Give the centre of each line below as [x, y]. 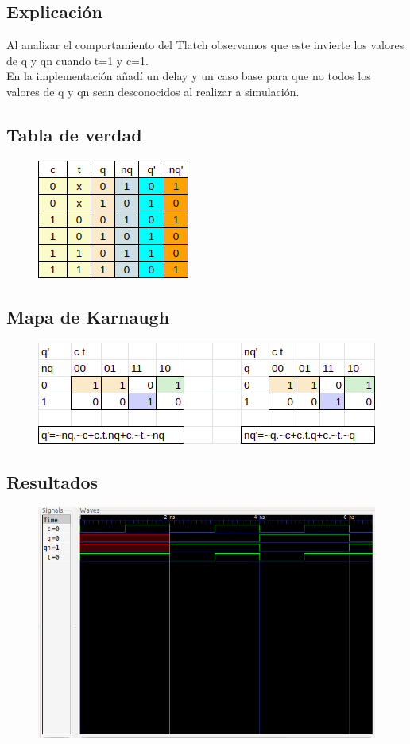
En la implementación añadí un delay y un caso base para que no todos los [189, 76]
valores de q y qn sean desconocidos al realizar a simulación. [153, 91]
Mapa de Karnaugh [88, 316]
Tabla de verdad [74, 134]
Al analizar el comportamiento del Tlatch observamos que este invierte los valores [205, 45]
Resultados [52, 481]
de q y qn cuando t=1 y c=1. [77, 60]
